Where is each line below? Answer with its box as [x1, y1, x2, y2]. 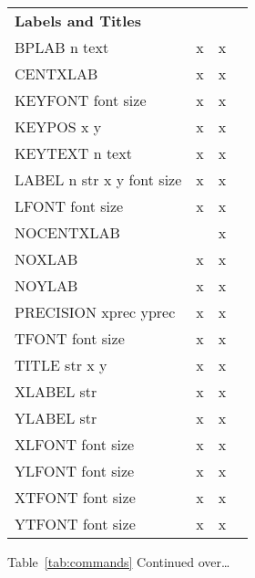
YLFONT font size [15, 460, 135, 481]
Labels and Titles [15, 10, 142, 31]
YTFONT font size [15, 513, 136, 534]
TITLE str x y [15, 354, 107, 375]
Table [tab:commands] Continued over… [7, 552, 230, 571]
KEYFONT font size [15, 89, 147, 110]
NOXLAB [15, 248, 78, 269]
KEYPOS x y [15, 116, 102, 137]
